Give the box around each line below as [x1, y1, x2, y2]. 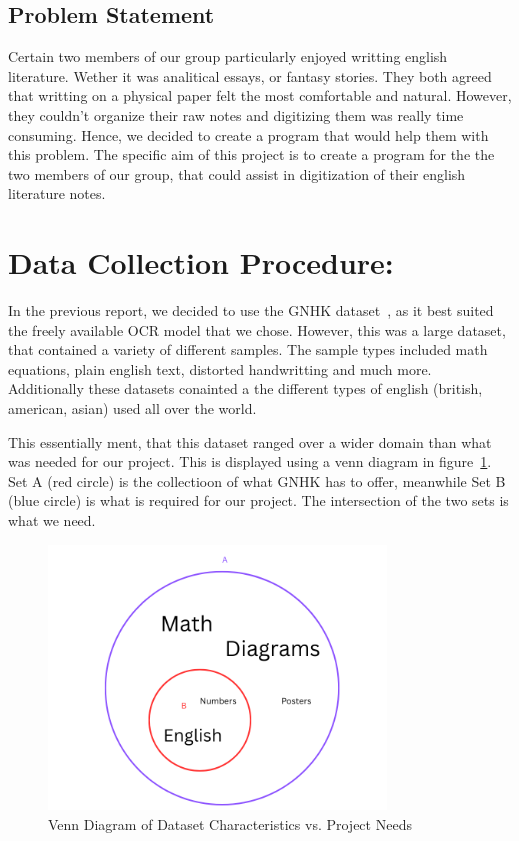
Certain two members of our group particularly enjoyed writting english [8, 46, 448, 67]
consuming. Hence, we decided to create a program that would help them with [8, 124, 489, 145]
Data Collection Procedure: [8, 242, 394, 283]
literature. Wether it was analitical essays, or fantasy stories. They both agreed [8, 65, 492, 86]
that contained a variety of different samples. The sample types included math [8, 339, 488, 360]
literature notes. [8, 183, 106, 204]
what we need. [8, 510, 96, 531]
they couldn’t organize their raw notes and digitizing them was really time [8, 104, 464, 125]
